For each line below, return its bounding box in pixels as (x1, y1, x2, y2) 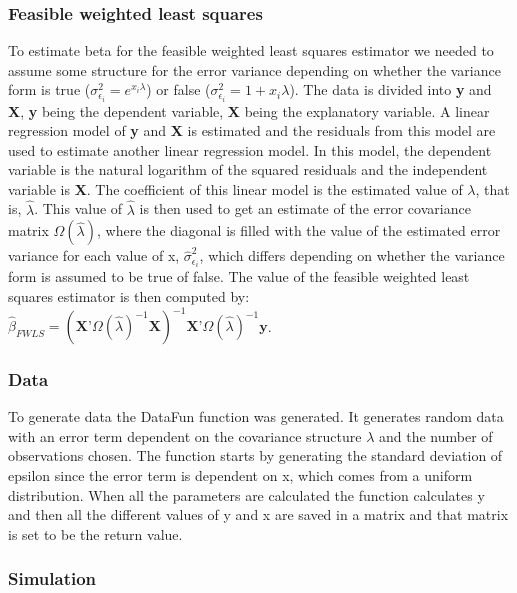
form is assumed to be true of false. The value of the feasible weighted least (8, 266, 470, 287)
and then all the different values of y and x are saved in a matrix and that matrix (8, 504, 509, 525)
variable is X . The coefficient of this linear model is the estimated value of (8, 178, 463, 199)
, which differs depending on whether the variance (199, 245, 505, 266)
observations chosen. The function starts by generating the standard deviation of (8, 445, 503, 466)
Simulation (8, 566, 97, 591)
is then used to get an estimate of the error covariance (139, 198, 471, 219)
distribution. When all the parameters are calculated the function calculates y (8, 484, 485, 505)
